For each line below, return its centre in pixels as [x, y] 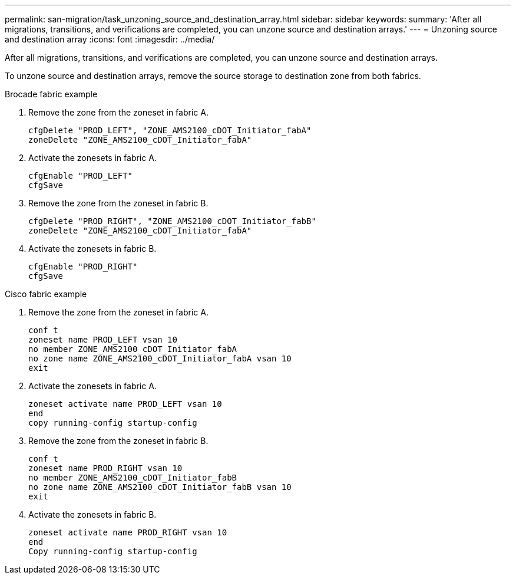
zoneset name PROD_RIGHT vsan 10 [105, 468]
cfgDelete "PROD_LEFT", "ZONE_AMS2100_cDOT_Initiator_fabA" [170, 130]
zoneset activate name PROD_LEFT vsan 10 [125, 404]
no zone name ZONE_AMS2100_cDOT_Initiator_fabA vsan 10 [160, 358]
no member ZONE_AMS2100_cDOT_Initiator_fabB [133, 478]
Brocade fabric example [51, 94]
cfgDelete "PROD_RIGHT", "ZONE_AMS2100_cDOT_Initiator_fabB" [172, 221]
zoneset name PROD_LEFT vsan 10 [103, 340]
